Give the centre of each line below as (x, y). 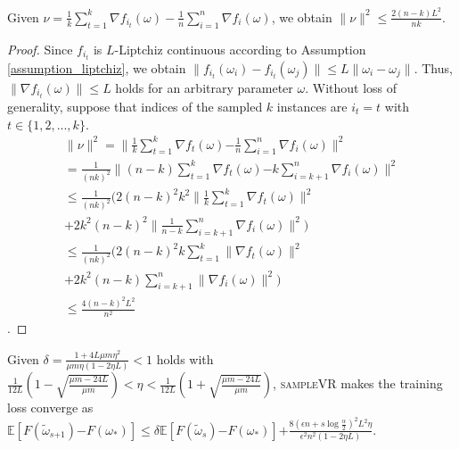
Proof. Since (40, 49)
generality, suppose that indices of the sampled (135, 106)
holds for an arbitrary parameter (204, 87)
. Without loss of (351, 87)
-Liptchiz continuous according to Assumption (240, 49)
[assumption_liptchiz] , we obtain (97, 67)
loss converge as (50, 407)
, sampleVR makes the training (358, 383)
